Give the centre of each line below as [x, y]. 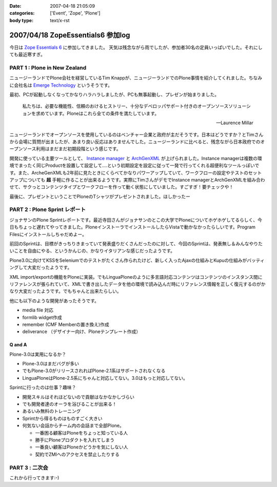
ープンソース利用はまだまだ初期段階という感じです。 [65, 149]
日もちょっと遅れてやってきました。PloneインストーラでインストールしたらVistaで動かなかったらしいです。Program [133, 227]
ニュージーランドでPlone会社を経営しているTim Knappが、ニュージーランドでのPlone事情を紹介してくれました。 [129, 78]
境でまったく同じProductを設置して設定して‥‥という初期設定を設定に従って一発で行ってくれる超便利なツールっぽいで [134, 165]
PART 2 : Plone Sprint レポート [48, 209]
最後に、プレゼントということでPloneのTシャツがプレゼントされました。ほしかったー [100, 196]
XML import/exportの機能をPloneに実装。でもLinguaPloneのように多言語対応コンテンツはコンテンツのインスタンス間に [136, 277]
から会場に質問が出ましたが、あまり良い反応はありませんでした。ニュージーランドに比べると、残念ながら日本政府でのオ [137, 142]
